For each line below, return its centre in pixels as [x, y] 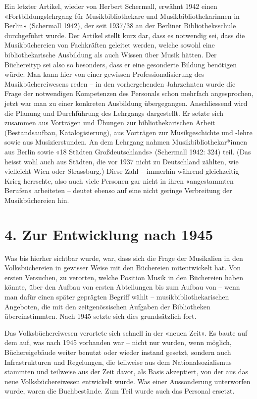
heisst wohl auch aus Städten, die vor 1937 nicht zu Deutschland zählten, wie [122, 161]
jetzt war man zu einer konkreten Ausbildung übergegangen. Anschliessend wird [126, 103]
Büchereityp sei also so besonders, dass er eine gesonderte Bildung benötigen [121, 64]
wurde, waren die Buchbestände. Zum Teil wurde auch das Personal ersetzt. [120, 391]
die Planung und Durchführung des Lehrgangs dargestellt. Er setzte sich [114, 113]
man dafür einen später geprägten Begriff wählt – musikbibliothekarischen [117, 296]
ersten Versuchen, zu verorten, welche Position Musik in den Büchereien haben [124, 277]
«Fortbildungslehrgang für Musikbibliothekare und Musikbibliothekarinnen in [122, 16]
